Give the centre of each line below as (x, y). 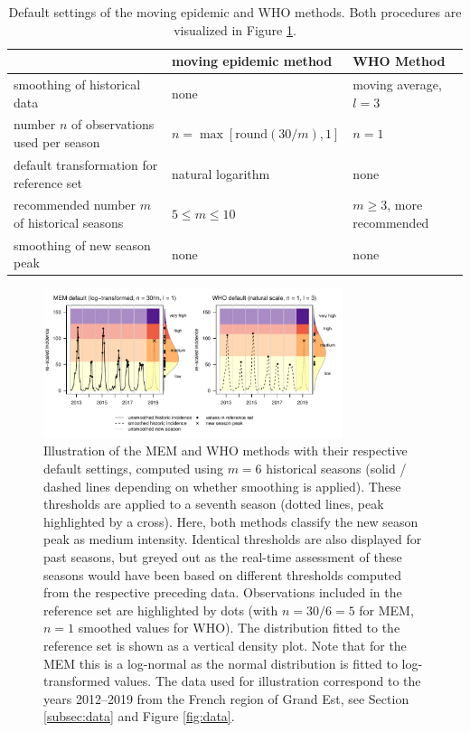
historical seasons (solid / (336, 469)
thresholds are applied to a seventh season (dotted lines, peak (214, 504)
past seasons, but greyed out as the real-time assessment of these (223, 556)
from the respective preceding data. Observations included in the (223, 592)
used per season (57, 142)
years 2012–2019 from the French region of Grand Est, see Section (226, 698)
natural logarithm (221, 173)
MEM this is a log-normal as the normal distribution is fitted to (221, 663)
